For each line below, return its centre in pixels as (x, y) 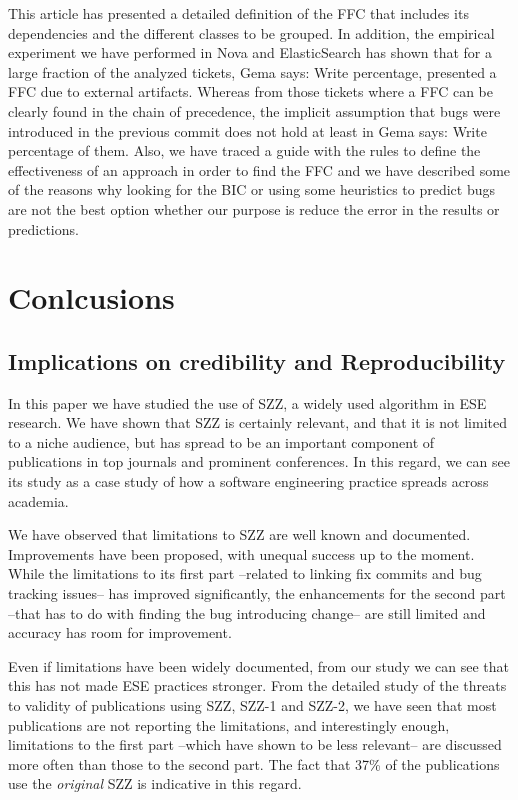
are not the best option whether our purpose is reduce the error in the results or (254, 208)
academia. (38, 500)
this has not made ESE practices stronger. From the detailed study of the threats (257, 685)
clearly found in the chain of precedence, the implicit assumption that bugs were (254, 110)
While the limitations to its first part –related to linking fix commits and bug (245, 573)
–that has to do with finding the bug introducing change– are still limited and (247, 612)
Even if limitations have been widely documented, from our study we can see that (258, 665)
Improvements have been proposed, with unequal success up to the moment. (241, 553)
